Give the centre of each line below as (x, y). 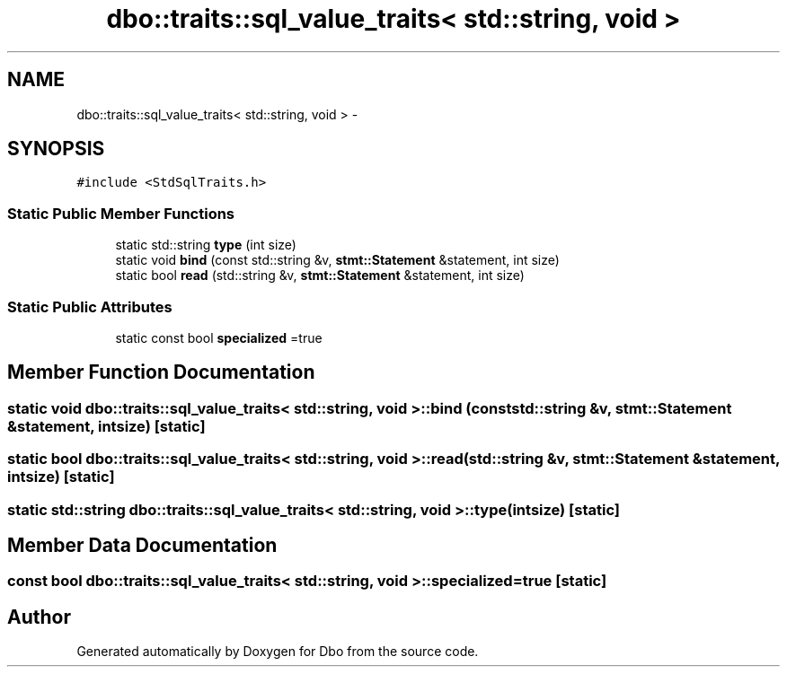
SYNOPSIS (56, 149)
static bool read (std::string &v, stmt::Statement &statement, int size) (320, 276)
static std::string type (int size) (206, 245)
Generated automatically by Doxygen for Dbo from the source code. (278, 652)
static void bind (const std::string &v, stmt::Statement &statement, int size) (337, 260)
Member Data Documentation (142, 545)
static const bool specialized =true (219, 337)
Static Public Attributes (90, 306)
